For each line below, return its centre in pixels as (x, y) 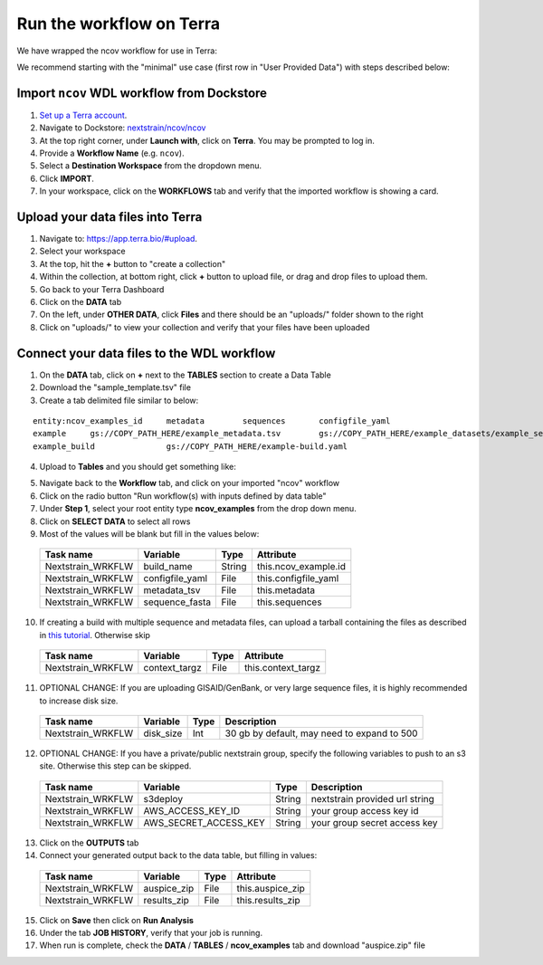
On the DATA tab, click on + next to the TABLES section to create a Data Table (186, 375)
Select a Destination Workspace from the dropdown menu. (151, 166)
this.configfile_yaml (298, 578)
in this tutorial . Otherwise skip (95, 635)
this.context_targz (283, 668)
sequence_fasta (177, 602)
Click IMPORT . (67, 178)
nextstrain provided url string (372, 798)
